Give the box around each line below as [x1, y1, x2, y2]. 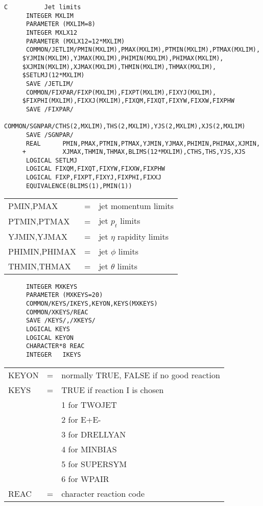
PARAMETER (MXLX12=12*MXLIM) [26, 37, 125, 45]
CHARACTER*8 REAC [26, 342, 85, 350]
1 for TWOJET [61, 398, 117, 410]
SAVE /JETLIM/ [26, 80, 74, 87]
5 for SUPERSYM [61, 457, 127, 470]
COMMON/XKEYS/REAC [26, 308, 88, 316]
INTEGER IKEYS [26, 351, 81, 358]
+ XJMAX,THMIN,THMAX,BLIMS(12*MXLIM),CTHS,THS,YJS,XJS [22, 148, 246, 156]
